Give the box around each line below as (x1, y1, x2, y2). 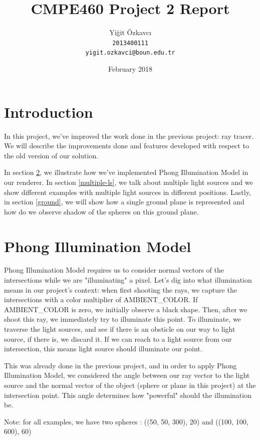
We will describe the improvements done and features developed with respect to (4, 140, 249, 151)
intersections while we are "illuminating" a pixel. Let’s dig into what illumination (4, 275, 252, 285)
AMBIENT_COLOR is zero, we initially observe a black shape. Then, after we (4, 304, 247, 314)
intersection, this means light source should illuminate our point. (4, 343, 202, 354)
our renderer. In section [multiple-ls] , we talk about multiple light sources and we (4, 176, 253, 187)
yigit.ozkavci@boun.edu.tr (85, 49, 175, 57)
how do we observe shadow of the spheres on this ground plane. (4, 206, 199, 216)
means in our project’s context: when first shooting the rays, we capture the (4, 284, 237, 295)
